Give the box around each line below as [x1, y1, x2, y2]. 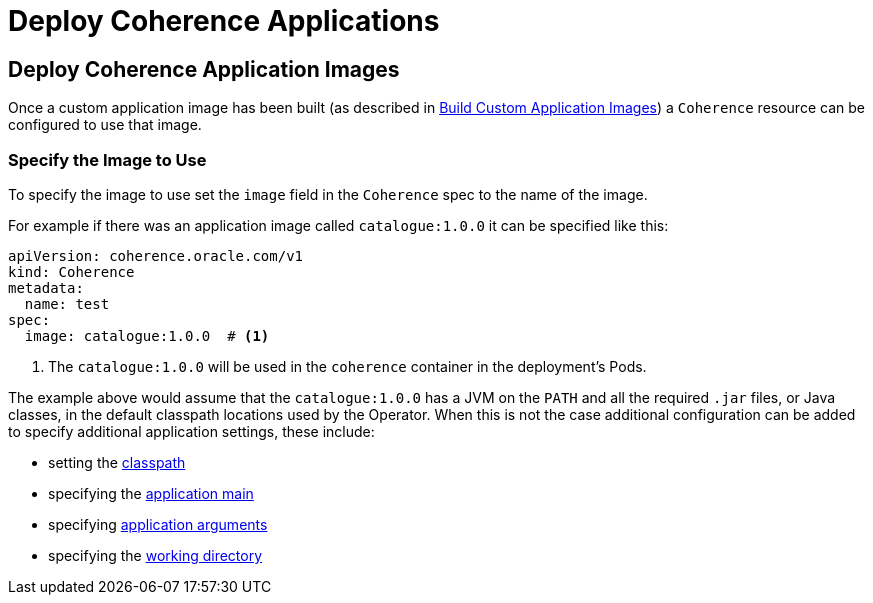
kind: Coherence [8, 263, 135, 280]
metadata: [8, 279, 84, 296]
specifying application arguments [48, 515, 268, 533]
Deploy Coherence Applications [8, 4, 440, 38]
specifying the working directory [48, 546, 263, 564]
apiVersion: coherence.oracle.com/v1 [8, 247, 304, 264]
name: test [24, 295, 110, 312]
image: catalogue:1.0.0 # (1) [24, 327, 270, 344]
